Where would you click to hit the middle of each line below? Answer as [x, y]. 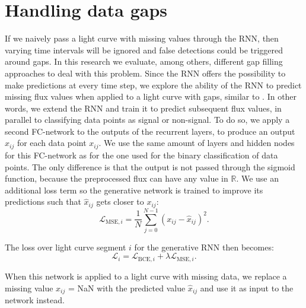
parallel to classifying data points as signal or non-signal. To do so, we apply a [147, 120]
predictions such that [43, 201]
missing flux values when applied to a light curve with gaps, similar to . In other [151, 96]
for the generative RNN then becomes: [204, 247]
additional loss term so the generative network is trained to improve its [134, 190]
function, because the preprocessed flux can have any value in [117, 178]
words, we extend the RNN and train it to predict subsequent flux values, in [143, 108]
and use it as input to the [247, 288]
